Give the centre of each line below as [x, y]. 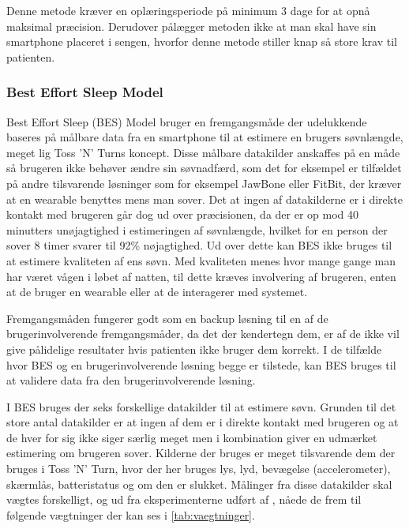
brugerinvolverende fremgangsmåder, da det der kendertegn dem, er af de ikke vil [203, 334]
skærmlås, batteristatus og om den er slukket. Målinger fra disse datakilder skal [199, 484]
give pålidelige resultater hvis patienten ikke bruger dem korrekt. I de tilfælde [194, 349]
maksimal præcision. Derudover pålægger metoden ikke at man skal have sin [191, 26]
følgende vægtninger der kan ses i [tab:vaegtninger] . [131, 514]
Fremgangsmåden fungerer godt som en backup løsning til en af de [167, 318]
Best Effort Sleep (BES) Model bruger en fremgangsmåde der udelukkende [187, 121]
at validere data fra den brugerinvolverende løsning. [131, 380]
